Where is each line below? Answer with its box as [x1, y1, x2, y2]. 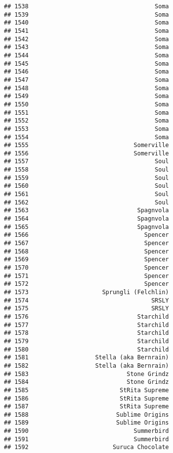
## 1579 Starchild [4, 337, 169, 345]
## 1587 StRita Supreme [4, 403, 169, 410]
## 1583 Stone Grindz [4, 370, 169, 377]
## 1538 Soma [4, 3, 169, 10]
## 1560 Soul [4, 182, 169, 190]
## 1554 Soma [4, 133, 169, 141]
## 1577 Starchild [4, 321, 169, 328]
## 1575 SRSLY [4, 305, 169, 312]
